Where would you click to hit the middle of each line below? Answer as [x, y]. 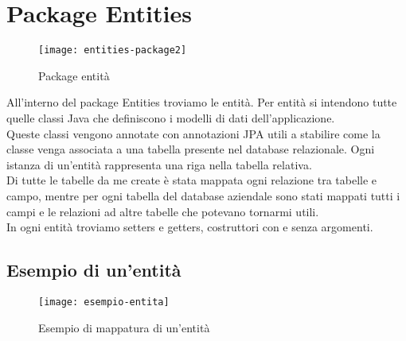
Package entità [74, 75]
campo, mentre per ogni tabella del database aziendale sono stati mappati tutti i [203, 195]
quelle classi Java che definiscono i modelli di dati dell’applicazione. [171, 117]
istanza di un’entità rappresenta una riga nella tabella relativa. [159, 164]
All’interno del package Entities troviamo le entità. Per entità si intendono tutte [202, 102]
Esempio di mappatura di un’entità [124, 327]
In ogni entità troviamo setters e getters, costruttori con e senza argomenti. [190, 227]
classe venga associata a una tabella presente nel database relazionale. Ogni [191, 149]
